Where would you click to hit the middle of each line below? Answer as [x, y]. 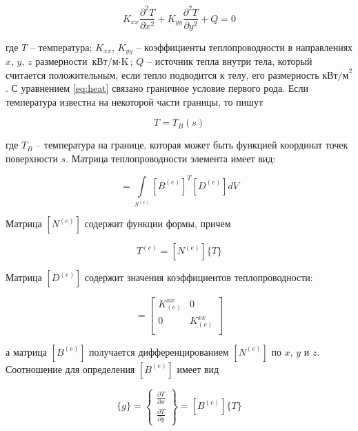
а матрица [26, 351]
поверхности [32, 158]
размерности [61, 61]
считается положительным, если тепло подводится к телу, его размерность [162, 74]
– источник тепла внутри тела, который [230, 61]
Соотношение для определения [70, 368]
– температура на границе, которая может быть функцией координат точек [192, 145]
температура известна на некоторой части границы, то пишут [135, 101]
